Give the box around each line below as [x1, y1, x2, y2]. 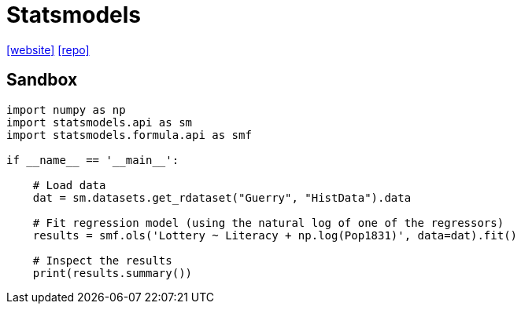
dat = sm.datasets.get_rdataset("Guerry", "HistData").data [32, 191, 412, 204]
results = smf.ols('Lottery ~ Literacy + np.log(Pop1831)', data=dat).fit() [32, 228, 518, 242]
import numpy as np [6, 103, 126, 116]
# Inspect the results [32, 253, 172, 267]
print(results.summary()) [32, 266, 193, 279]
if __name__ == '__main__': [6, 153, 179, 166]
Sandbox [6, 70, 78, 90]
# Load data [32, 178, 106, 191]
